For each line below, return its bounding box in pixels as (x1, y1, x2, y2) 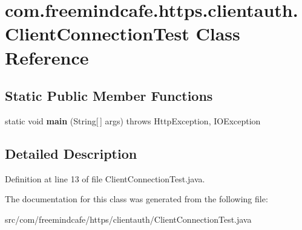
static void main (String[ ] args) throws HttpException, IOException (5, 114, 261, 127)
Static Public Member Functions (5, 86, 213, 105)
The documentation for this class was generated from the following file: (5, 193, 268, 205)
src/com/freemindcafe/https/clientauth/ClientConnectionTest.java (5, 212, 252, 225)
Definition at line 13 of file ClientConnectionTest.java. (5, 172, 205, 185)
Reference (5, 45, 89, 69)
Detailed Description (5, 144, 137, 162)
